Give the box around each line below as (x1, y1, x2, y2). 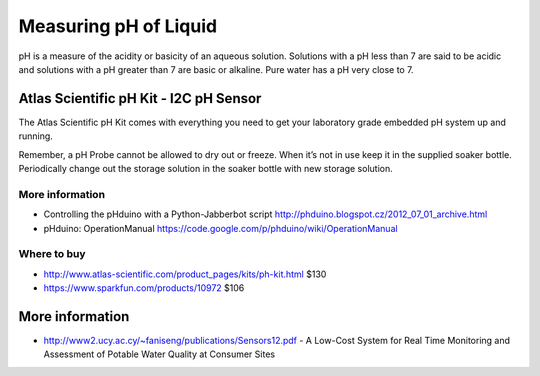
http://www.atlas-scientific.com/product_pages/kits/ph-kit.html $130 (43, 268, 327, 280)
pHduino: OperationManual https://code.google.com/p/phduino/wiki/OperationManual (43, 222, 399, 234)
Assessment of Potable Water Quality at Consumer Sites (43, 348, 275, 360)
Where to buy (18, 247, 86, 261)
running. (18, 130, 54, 142)
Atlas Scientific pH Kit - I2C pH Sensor (18, 90, 262, 107)
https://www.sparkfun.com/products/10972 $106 (43, 282, 245, 294)
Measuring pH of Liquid (18, 15, 218, 37)
